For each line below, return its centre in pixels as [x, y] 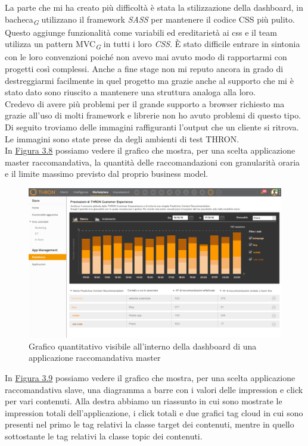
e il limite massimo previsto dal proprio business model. [107, 174]
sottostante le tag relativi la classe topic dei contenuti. [104, 436]
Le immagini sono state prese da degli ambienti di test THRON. [122, 138]
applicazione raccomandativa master [95, 358]
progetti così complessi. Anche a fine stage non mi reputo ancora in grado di [144, 69]
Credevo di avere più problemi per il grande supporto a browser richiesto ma [145, 103]
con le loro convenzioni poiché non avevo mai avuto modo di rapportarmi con [146, 57]
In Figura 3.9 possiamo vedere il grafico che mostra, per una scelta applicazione [150, 378]
